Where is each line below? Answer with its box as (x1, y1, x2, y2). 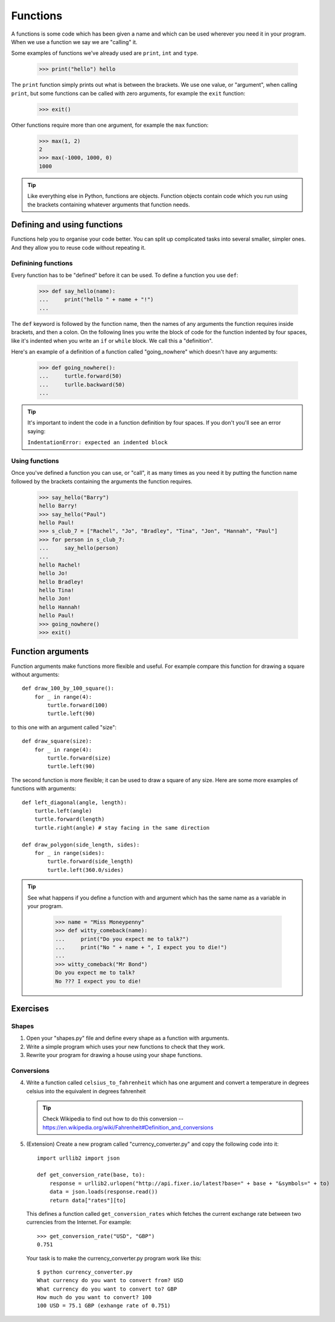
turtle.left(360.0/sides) (47, 866, 124, 873)
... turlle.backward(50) (39, 381, 126, 388)
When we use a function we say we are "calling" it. (11, 38, 138, 45)
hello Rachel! (39, 561, 81, 568)
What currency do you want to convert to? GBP (37, 1285, 177, 1292)
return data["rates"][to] (49, 1196, 127, 1204)
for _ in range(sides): (34, 850, 105, 856)
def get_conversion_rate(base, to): (37, 1171, 145, 1178)
